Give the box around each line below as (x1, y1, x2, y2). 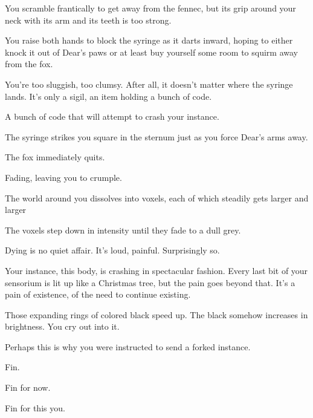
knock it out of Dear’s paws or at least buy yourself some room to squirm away (5, 45, 298, 58)
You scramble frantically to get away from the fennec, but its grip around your (5, 2, 296, 14)
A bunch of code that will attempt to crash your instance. (5, 110, 219, 123)
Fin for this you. (5, 401, 65, 414)
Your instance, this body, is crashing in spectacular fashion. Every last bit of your (5, 264, 308, 276)
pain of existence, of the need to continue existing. (5, 288, 191, 301)
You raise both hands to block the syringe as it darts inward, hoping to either (5, 34, 293, 47)
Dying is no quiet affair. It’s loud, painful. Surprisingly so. (5, 244, 220, 256)
